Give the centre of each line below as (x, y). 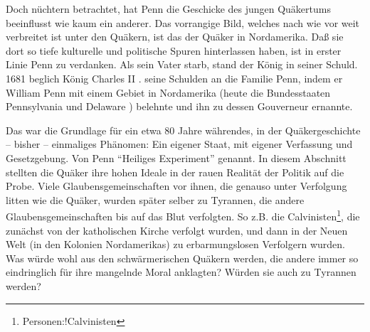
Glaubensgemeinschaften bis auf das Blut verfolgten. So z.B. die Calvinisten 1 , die (183, 215)
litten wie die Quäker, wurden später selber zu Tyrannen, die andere (155, 199)
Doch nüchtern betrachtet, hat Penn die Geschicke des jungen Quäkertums (168, 9)
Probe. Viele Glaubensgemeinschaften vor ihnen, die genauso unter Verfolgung (176, 186)
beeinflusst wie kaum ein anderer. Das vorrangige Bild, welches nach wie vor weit (183, 22)
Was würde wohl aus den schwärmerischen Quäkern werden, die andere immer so (182, 258)
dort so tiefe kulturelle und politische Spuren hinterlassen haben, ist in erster (174, 50)
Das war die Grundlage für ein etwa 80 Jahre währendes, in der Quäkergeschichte (183, 130)
